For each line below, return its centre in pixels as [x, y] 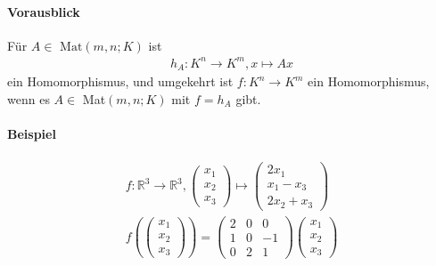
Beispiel [32, 134]
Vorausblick [44, 11]
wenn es [29, 98]
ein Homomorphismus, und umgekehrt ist [120, 81]
